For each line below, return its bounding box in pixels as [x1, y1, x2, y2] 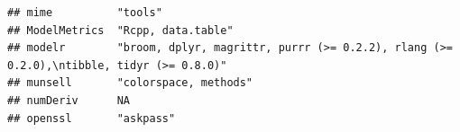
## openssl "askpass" [7, 111, 176, 125]
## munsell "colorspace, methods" [7, 76, 253, 90]
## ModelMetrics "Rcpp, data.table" [7, 23, 234, 37]
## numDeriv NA [7, 93, 131, 107]
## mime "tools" [7, 6, 162, 19]
